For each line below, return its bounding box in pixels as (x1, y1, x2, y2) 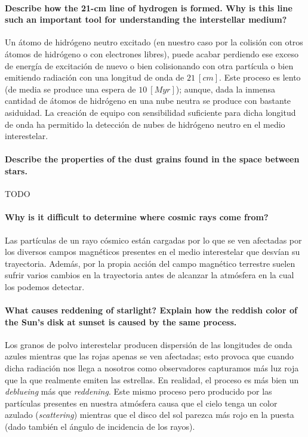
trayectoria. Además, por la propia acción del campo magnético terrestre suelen (5, 257, 295, 269)
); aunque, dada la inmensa (175, 82, 275, 95)
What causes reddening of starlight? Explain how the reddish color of (5, 304, 297, 316)
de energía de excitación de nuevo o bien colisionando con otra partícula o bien (5, 59, 294, 72)
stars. (5, 164, 27, 177)
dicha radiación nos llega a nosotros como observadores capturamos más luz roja (5, 362, 299, 374)
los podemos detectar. (5, 280, 85, 293)
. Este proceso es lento (219, 71, 301, 84)
